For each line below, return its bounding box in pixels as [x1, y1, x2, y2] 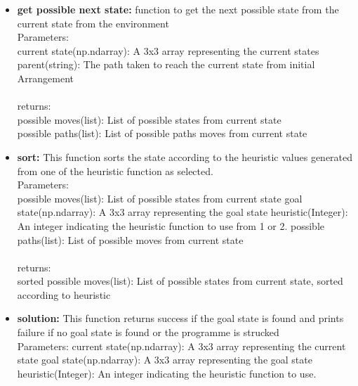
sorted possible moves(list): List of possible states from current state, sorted [17, 274, 343, 288]
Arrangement [17, 70, 74, 85]
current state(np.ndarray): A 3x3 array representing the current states [17, 43, 319, 58]
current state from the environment [17, 15, 169, 30]
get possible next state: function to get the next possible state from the [17, 2, 339, 16]
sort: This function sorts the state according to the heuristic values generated [17, 149, 353, 164]
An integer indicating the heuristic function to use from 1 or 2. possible [17, 218, 325, 233]
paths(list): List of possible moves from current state [17, 232, 244, 247]
